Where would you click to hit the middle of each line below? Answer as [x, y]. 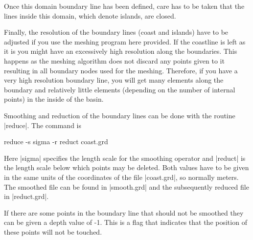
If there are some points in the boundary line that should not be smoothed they [124, 212]
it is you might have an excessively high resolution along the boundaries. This [121, 51]
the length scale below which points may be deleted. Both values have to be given [126, 167]
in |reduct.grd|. [26, 196]
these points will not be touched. [53, 231]
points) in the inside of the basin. [54, 99]
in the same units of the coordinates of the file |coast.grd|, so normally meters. [121, 177]
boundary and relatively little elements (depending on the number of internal [120, 89]
